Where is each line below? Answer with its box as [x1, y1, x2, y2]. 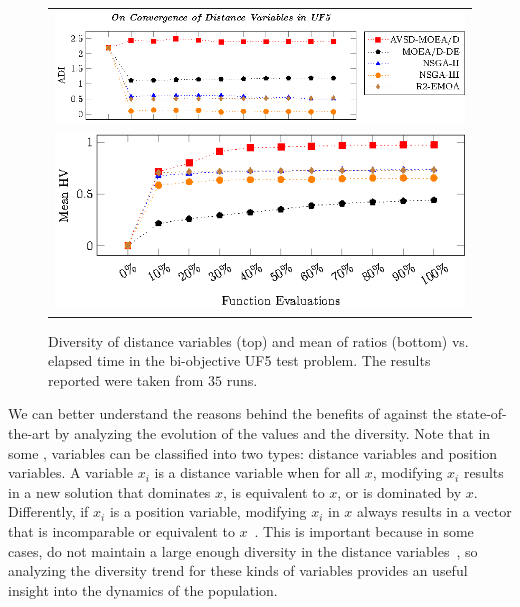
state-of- [456, 403, 507, 424]
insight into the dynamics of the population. [8, 579, 278, 600]
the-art [8, 422, 51, 443]
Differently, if [8, 501, 89, 522]
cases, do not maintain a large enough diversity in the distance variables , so [8, 540, 478, 561]
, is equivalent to [223, 481, 325, 502]
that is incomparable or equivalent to [8, 520, 235, 541]
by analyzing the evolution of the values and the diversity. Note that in [54, 422, 491, 443]
